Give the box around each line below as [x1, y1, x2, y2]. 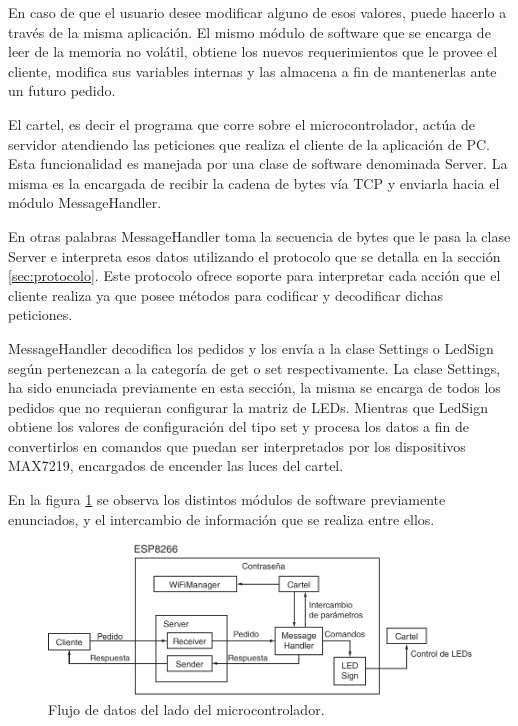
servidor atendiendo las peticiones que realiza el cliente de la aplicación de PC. [8, 133, 490, 154]
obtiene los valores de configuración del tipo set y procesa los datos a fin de [8, 416, 469, 437]
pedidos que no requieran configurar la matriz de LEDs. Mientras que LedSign [8, 396, 489, 417]
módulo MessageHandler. [8, 192, 162, 213]
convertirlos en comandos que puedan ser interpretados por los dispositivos [8, 435, 466, 456]
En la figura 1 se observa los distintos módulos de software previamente [8, 489, 446, 510]
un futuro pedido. [8, 80, 116, 101]
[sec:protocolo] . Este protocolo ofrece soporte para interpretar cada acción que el [8, 265, 501, 286]
